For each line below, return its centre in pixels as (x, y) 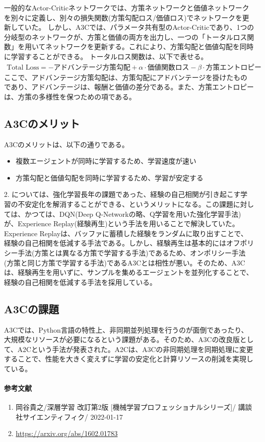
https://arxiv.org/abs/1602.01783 (67, 433)
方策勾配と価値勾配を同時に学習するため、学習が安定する (109, 177)
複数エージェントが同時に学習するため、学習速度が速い (106, 161)
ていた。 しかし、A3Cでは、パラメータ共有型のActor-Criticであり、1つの (136, 27)
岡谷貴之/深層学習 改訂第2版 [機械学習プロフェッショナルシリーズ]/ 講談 (134, 407)
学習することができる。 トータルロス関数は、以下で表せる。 (109, 56)
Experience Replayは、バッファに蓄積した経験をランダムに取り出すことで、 (126, 233)
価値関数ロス (168, 67)
